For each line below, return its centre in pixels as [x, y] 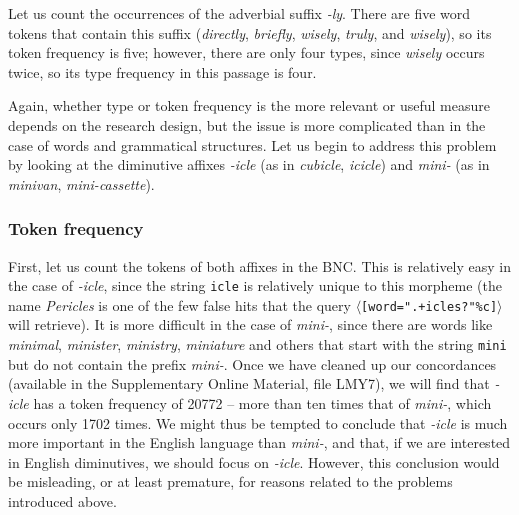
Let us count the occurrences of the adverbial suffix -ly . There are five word [239, 13]
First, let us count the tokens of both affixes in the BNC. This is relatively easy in [260, 265]
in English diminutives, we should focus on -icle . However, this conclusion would [254, 461]
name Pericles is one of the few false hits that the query [179, 304]
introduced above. [62, 500]
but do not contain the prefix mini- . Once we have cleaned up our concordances [252, 363]
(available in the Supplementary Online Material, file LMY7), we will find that [249, 383]
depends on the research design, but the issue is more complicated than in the [247, 124]
